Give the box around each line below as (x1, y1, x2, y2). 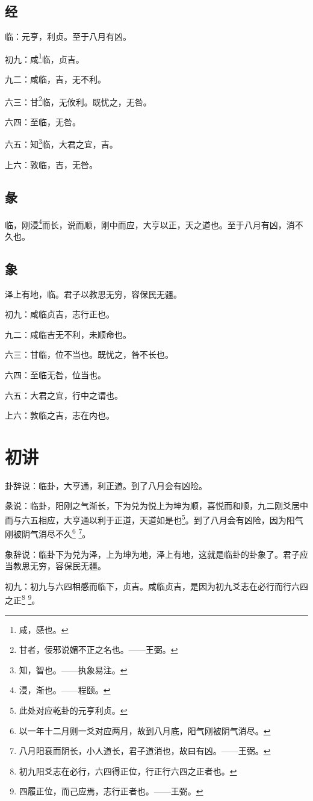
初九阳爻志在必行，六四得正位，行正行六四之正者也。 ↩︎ (19, 764, 237, 777)
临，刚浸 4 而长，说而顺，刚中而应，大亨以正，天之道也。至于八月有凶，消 (5, 216, 295, 231)
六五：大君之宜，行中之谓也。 (5, 388, 123, 401)
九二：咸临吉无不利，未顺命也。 (5, 328, 131, 340)
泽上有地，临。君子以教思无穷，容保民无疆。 (5, 287, 182, 300)
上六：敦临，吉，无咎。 (5, 158, 98, 170)
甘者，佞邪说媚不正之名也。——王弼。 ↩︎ (19, 643, 178, 656)
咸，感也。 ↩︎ (19, 623, 69, 635)
